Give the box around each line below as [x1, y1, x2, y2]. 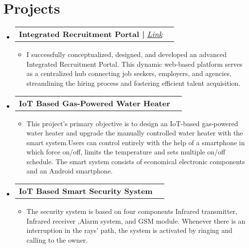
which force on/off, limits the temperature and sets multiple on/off [26, 147, 226, 157]
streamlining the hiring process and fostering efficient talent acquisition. [26, 77, 241, 88]
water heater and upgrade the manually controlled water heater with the [26, 128, 243, 138]
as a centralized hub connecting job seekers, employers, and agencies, [26, 68, 231, 78]
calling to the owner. [26, 234, 88, 245]
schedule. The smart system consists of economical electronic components [26, 156, 245, 166]
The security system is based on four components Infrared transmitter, [26, 206, 237, 216]
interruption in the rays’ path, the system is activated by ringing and [26, 225, 232, 235]
